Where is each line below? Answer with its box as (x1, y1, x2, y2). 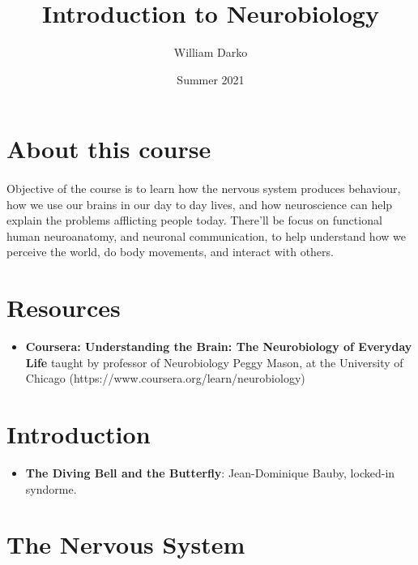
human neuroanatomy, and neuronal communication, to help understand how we (6, 227, 406, 244)
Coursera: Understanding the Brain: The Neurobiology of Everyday (25, 338, 412, 355)
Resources (6, 291, 121, 324)
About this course (6, 132, 211, 165)
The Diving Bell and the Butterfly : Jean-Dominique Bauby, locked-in (25, 464, 395, 482)
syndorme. (25, 480, 77, 497)
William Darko (173, 44, 248, 61)
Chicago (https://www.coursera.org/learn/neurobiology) (25, 370, 305, 387)
